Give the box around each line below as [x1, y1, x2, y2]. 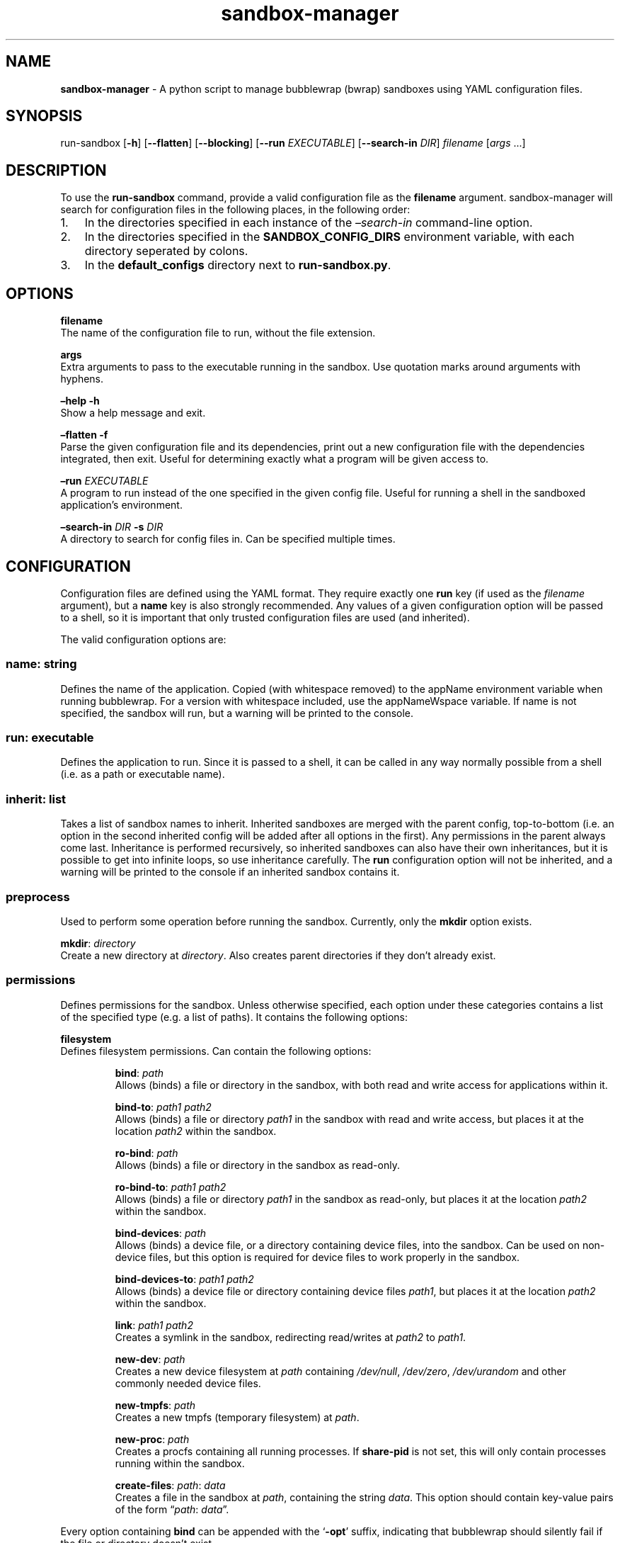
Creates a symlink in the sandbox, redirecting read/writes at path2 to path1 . [115, 1330, 466, 1343]
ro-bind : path [115, 1146, 178, 1159]
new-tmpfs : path [115, 1398, 196, 1411]
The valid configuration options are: [60, 633, 226, 645]
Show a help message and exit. [60, 407, 206, 419]
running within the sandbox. [115, 1457, 245, 1469]
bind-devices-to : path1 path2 [115, 1272, 254, 1285]
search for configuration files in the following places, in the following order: [60, 203, 411, 216]
